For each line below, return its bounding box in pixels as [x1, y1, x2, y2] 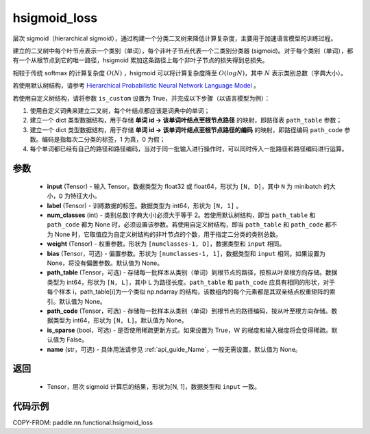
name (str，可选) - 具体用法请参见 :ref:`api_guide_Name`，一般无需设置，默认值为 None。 [47, 345, 301, 353]
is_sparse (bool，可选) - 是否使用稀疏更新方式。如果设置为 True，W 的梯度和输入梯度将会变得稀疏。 [47, 326, 332, 334]
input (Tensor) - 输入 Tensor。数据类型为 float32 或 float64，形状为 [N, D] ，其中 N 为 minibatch [47, 182, 322, 190]
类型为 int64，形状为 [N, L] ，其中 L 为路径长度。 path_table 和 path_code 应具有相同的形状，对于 [47, 278, 336, 286]
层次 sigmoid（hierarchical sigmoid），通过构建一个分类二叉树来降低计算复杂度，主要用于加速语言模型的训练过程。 [12, 34, 337, 42]
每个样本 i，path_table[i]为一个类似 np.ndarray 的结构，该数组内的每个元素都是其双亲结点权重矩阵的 [47, 288, 330, 296]
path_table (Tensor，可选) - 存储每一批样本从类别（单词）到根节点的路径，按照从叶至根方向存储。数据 [47, 268, 338, 277]
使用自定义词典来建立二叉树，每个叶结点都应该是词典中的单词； [29, 106, 210, 114]
